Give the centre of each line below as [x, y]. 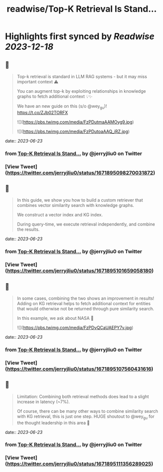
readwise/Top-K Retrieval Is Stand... [82, 9]
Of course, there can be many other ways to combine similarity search [87, 411]
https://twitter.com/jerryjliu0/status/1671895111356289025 [79, 464]
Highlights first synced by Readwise [80, 36]
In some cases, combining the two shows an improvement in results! [86, 298]
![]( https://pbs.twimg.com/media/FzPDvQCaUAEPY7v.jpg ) [75, 328]
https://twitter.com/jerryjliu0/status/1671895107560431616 [79, 369]
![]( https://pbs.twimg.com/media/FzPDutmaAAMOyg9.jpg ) [75, 122]
